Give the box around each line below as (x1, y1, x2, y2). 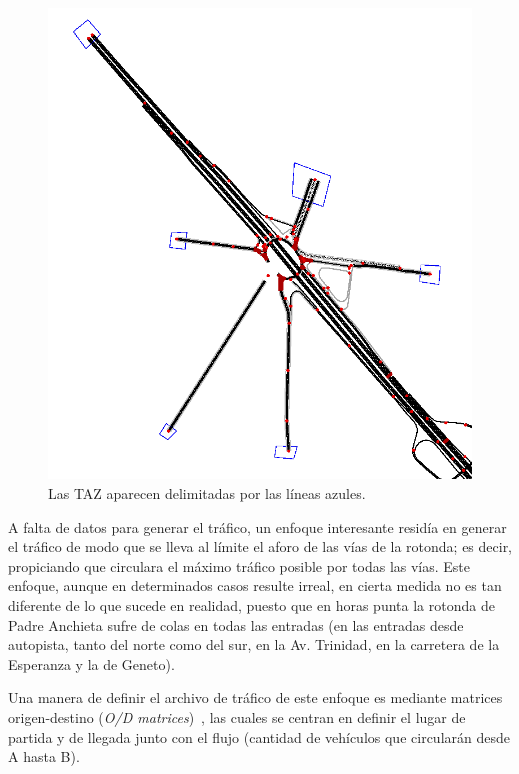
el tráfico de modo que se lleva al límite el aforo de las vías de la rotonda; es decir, (8, 536, 513, 557)
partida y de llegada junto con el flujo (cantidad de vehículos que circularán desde (8, 726, 510, 747)
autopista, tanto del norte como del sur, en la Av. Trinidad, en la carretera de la (8, 634, 500, 655)
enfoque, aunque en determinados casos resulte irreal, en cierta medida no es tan (8, 575, 502, 596)
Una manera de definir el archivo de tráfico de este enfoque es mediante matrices (8, 687, 503, 708)
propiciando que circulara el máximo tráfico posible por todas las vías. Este (8, 555, 471, 576)
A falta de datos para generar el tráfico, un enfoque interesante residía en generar (8, 516, 507, 537)
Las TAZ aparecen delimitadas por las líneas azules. (48, 483, 366, 504)
